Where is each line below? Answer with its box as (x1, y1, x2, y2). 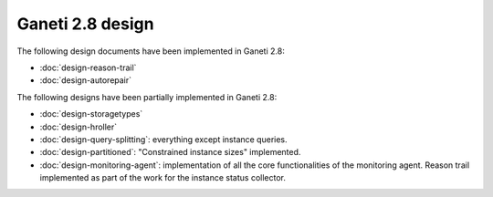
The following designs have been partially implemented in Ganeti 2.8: (16, 91, 278, 102)
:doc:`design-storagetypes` (39, 109, 143, 119)
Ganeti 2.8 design (16, 14, 154, 34)
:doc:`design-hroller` (39, 121, 118, 132)
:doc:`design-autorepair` (39, 75, 132, 86)
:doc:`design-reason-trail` (39, 62, 137, 73)
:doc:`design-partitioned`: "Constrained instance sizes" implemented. (39, 147, 301, 158)
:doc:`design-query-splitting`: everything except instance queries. (39, 133, 288, 145)
